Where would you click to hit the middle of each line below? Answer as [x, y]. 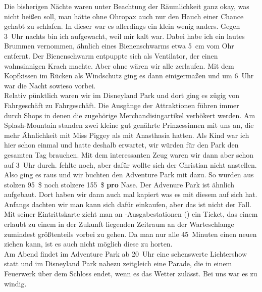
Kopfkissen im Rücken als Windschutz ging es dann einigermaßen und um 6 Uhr [129, 76]
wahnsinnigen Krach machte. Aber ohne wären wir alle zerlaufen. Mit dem [119, 65]
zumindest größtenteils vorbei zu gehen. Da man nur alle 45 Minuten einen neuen [130, 234]
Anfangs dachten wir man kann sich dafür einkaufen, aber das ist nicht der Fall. [128, 204]
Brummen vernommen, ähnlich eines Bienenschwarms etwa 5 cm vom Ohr [119, 46]
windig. [15, 283]
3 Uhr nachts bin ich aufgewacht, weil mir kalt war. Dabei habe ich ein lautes [124, 36]
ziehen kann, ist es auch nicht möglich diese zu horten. [88, 244]
